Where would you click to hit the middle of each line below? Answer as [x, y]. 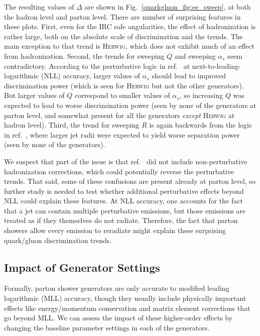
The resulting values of [39, 7]
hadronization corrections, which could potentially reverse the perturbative [119, 171]
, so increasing [201, 95]
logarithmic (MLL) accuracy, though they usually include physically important [125, 298]
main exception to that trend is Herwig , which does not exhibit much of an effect [129, 46]
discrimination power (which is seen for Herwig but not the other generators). [124, 85]
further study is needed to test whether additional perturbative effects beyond [124, 191]
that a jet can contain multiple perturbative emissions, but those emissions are [125, 210]
